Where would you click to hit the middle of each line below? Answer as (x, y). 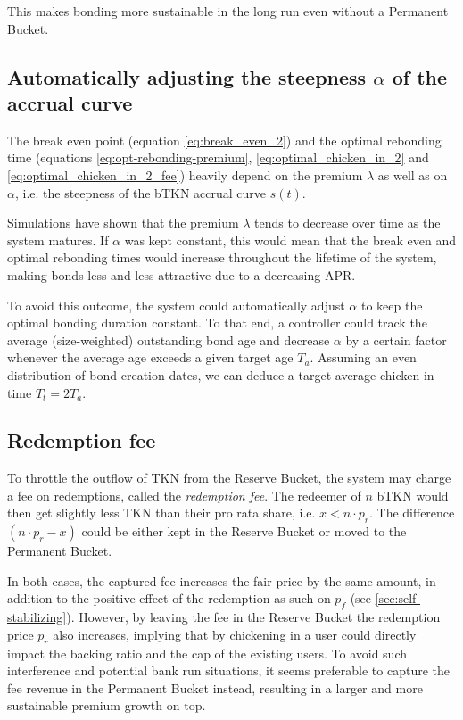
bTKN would (413, 495)
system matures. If (58, 240)
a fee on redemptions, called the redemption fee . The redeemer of (184, 495)
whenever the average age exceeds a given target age (150, 357)
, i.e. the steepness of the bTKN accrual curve (141, 192)
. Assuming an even (363, 357)
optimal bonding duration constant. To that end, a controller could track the (217, 323)
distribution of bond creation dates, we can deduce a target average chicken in (221, 374)
